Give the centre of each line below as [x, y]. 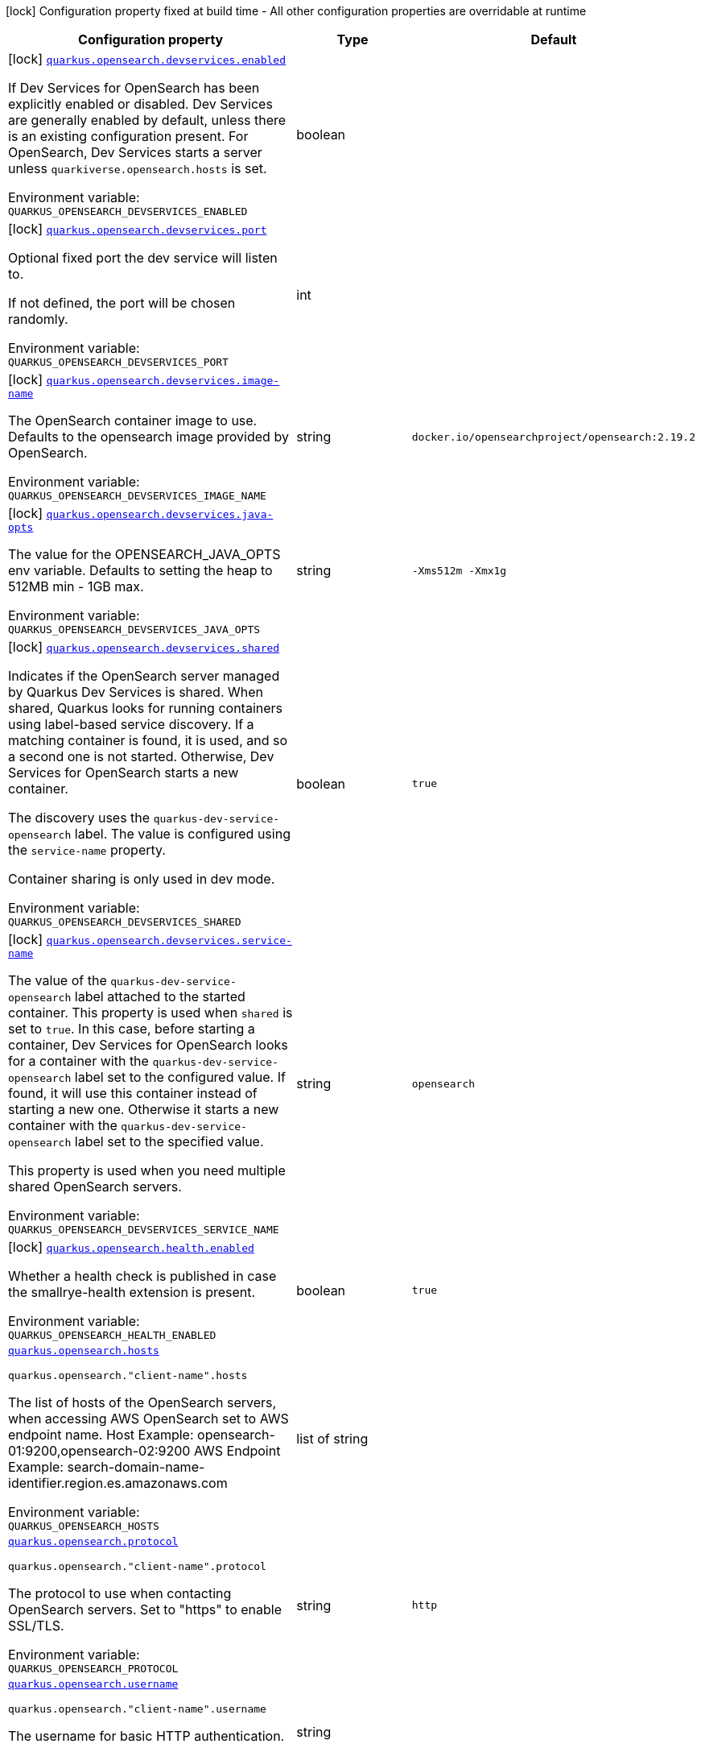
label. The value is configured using [182, 834]
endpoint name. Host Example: [101, 1435]
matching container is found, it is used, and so [148, 740]
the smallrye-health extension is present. [132, 1292]
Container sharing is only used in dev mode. [142, 879]
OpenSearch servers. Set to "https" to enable [145, 1609]
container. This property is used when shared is [151, 1013]
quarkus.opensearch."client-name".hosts [128, 1375]
